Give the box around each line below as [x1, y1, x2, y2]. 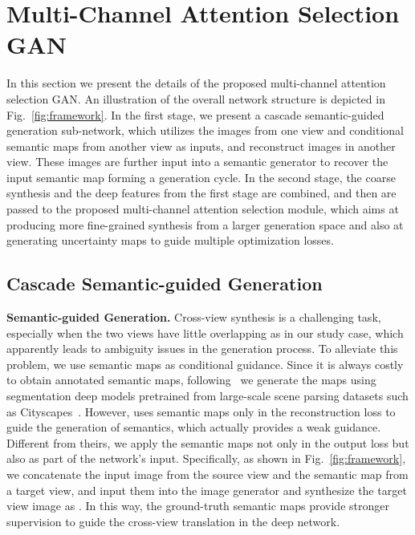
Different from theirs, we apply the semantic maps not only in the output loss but [6, 434, 409, 451]
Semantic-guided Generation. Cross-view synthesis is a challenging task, [6, 309, 381, 326]
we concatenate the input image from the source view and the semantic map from [6, 465, 409, 482]
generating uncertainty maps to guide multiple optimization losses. [6, 232, 334, 249]
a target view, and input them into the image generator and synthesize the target [6, 481, 407, 498]
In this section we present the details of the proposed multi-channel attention [6, 75, 386, 91]
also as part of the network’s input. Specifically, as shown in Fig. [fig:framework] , [6, 450, 406, 467]
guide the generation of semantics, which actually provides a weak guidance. [6, 419, 381, 436]
